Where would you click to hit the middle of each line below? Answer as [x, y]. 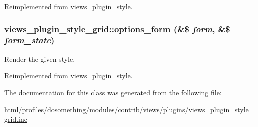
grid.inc [16, 119]
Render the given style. [40, 59]
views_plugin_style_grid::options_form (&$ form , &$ [117, 29]
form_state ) [30, 40]
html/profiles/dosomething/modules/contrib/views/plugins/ [97, 109]
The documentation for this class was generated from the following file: [113, 92]
